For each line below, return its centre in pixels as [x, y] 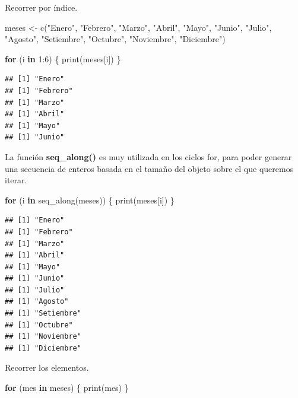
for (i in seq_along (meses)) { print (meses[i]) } [90, 200]
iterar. [16, 180]
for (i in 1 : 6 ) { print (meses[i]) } [63, 58]
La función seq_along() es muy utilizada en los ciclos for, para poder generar [148, 156]
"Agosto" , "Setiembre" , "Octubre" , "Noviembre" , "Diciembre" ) [115, 39]
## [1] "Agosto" [37, 302]
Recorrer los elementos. [47, 367]
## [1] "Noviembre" [43, 337]
